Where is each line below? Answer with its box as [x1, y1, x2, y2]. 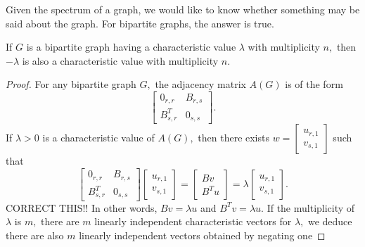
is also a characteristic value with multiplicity [22, 53, 219, 68]
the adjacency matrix [155, 77, 246, 91]
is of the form [285, 77, 343, 91]
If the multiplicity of [267, 200, 355, 215]
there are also [6, 227, 64, 242]
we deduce [307, 214, 352, 229]
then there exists [198, 130, 269, 145]
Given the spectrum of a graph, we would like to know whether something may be [6, 2, 360, 16]
